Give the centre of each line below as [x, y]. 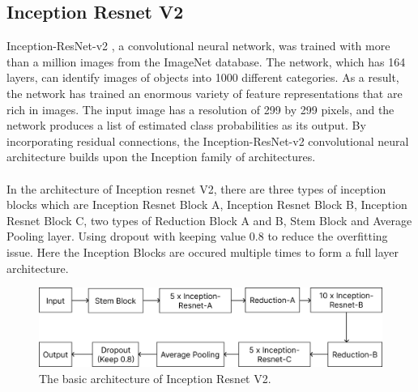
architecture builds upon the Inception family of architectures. [161, 157]
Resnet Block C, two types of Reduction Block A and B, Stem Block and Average [209, 220]
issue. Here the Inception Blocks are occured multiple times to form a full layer [203, 251]
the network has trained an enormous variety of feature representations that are [205, 93]
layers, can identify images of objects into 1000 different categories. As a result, [203, 77]
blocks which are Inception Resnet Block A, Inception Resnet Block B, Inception [207, 205]
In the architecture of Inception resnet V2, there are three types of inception [196, 188]
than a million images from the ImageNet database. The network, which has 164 [206, 61]
